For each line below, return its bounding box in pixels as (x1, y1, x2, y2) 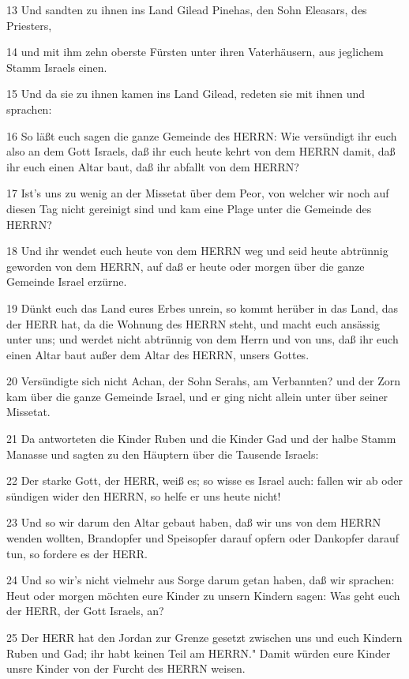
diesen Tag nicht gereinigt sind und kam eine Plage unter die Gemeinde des (6, 200, 372, 216)
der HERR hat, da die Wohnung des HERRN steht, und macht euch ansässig (6, 315, 380, 332)
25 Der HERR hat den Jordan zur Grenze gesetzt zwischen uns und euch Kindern (6, 629, 403, 645)
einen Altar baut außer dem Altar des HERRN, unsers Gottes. (6, 346, 310, 362)
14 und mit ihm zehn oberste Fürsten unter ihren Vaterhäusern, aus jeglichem (6, 43, 384, 60)
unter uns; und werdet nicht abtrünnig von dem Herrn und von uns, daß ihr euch (6, 331, 399, 347)
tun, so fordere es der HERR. (6, 545, 148, 561)
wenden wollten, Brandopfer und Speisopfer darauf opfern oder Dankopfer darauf (6, 530, 400, 546)
